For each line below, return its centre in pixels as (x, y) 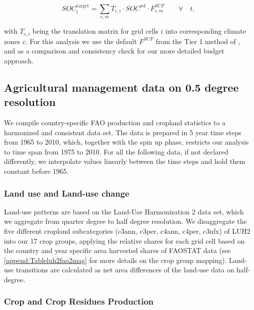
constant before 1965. (36, 171)
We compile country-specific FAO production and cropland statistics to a (115, 123)
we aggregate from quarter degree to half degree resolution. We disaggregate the (126, 221)
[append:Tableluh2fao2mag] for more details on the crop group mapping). (115, 260)
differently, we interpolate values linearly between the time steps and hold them (125, 161)
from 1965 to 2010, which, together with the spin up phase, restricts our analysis (127, 142)
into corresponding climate (206, 31)
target (83, 6)
